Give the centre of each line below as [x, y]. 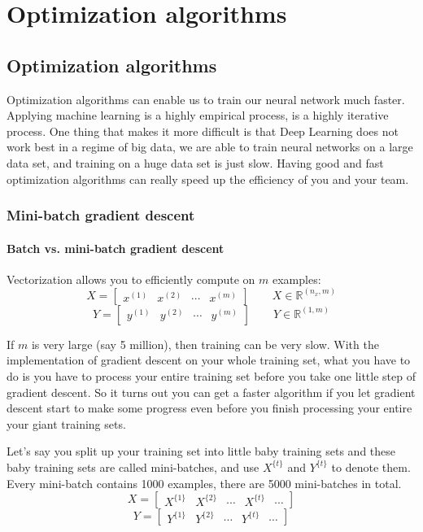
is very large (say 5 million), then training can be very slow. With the [205, 344]
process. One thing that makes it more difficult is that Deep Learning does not [203, 131]
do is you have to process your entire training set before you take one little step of [211, 376]
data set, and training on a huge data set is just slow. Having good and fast [195, 162]
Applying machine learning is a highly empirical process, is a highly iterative [198, 115]
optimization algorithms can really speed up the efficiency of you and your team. [208, 179]
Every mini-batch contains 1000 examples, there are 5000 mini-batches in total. [204, 483]
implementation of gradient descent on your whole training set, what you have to [209, 360]
